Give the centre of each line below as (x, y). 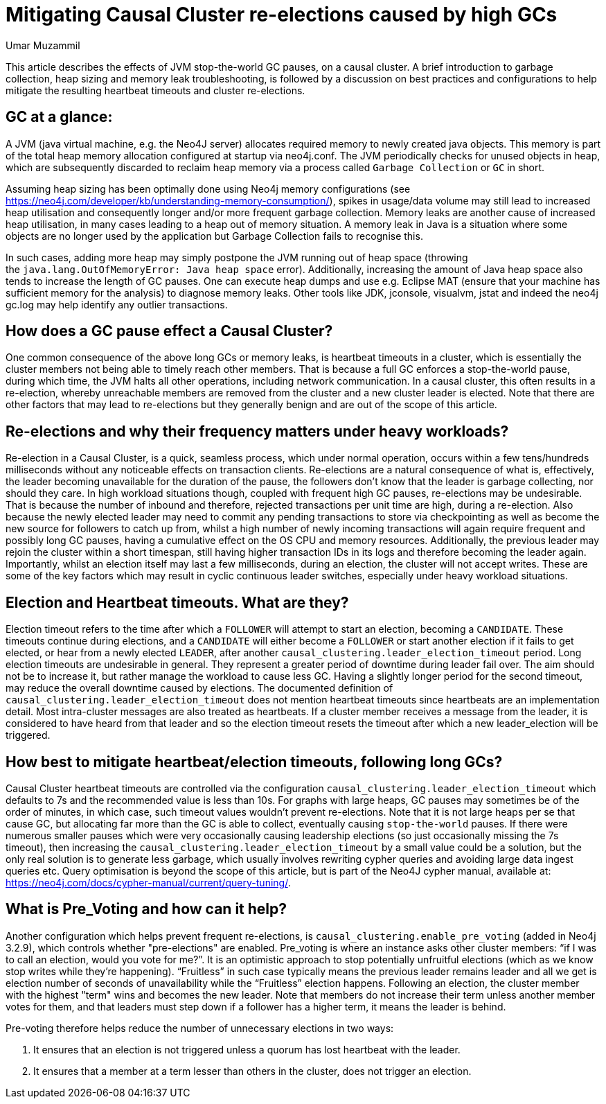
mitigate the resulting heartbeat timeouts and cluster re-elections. (155, 90)
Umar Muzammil (43, 45)
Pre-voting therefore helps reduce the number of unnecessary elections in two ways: (200, 1028)
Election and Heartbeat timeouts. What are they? (177, 602)
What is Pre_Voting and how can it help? (146, 909)
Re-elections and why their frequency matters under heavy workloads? (257, 431)
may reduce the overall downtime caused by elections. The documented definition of (199, 688)
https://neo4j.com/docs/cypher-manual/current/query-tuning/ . (148, 882)
